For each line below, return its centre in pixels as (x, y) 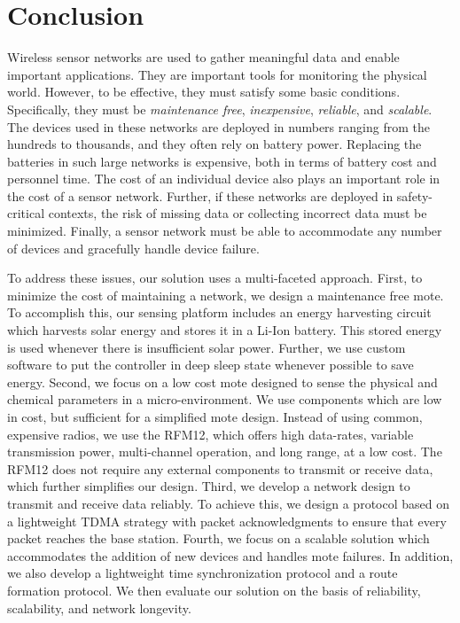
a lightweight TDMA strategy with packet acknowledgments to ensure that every (227, 521)
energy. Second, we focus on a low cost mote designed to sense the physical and (222, 382)
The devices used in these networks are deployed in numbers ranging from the (218, 126)
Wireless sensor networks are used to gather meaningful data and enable (203, 57)
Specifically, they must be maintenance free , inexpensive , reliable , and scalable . (220, 109)
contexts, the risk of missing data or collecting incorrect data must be (238, 213)
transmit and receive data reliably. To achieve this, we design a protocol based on (228, 503)
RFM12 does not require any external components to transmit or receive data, (220, 468)
